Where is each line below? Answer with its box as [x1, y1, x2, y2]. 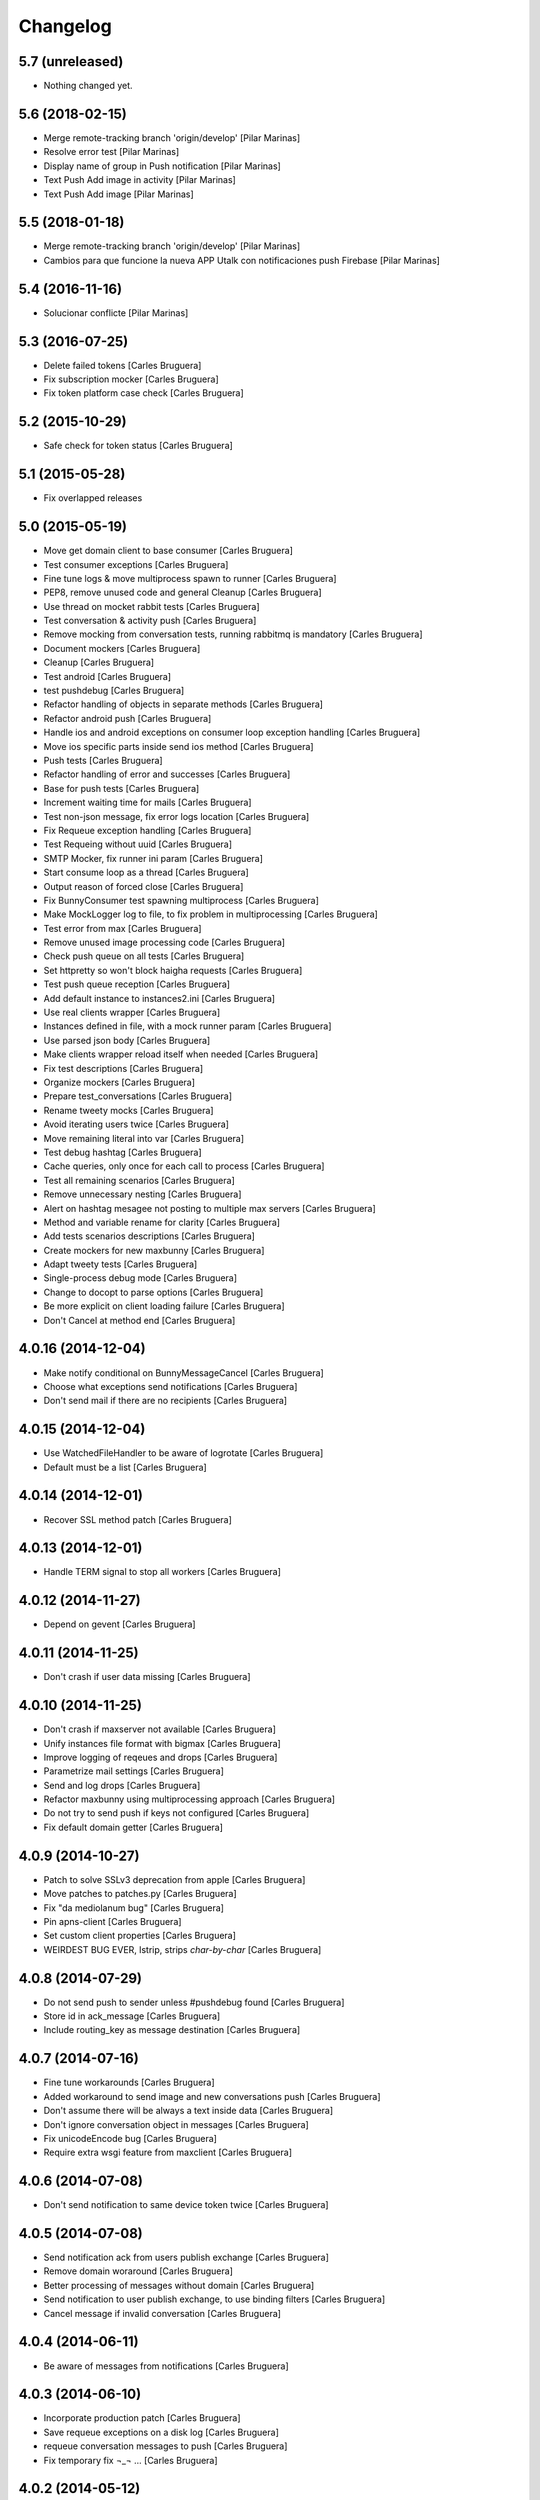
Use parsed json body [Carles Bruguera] [43, 1034, 211, 1046]
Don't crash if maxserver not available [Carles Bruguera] [43, 1723, 277, 1735]
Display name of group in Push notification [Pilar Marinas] [43, 160, 282, 172]
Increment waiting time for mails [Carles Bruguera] [43, 796, 252, 809]
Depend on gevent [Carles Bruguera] [43, 1618, 196, 1630]
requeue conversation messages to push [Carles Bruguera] [43, 2440, 288, 2452]
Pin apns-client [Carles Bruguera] [43, 1915, 182, 1927]
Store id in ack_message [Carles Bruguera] [43, 2010, 221, 2022]
